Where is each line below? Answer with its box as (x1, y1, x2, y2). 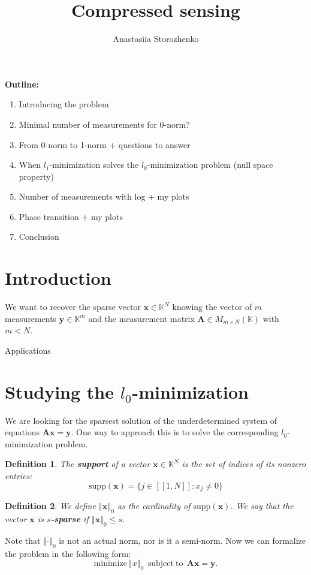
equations (5, 426, 40, 438)
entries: (5, 469, 32, 482)
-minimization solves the (49, 158, 139, 171)
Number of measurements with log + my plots (19, 190, 189, 203)
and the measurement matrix (88, 312, 195, 324)
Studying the (5, 379, 114, 404)
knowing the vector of (172, 300, 252, 313)
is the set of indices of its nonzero (182, 457, 306, 470)
